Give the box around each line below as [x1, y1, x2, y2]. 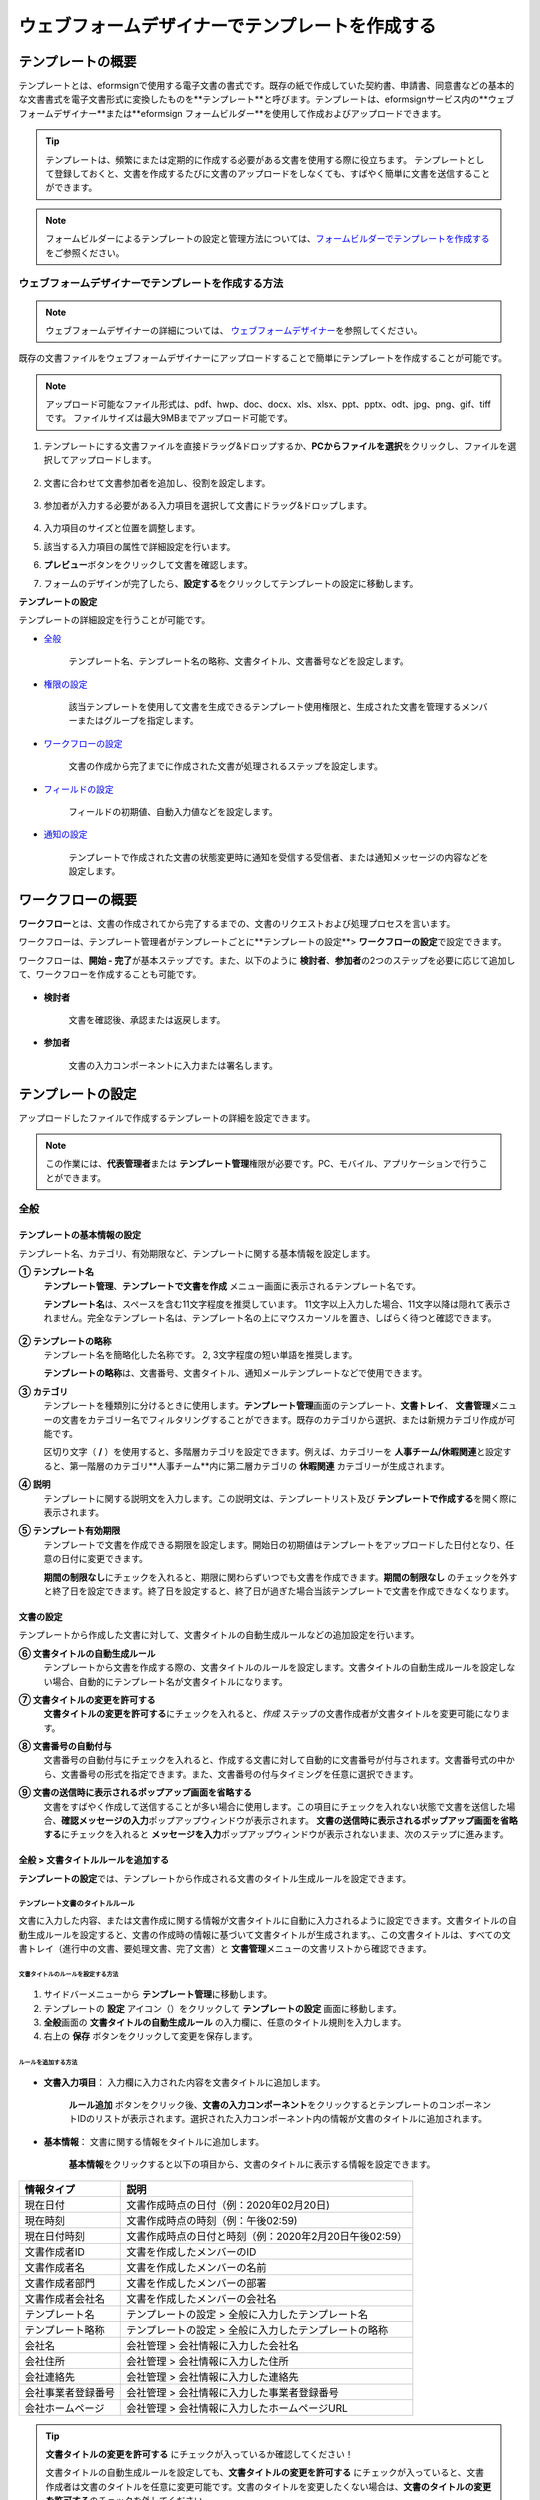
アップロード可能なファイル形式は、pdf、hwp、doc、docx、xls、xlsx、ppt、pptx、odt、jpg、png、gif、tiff [45, 398, 492, 410]
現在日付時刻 [24, 2229, 85, 2243]
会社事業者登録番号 [24, 2385, 115, 2399]
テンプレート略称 [24, 2323, 105, 2337]
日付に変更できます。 [60, 1553, 149, 1565]
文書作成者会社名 [24, 2291, 105, 2305]
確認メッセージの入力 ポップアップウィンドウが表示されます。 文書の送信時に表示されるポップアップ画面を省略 [61, 1815, 519, 1827]
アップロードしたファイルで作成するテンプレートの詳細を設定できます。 [18, 1111, 316, 1124]
